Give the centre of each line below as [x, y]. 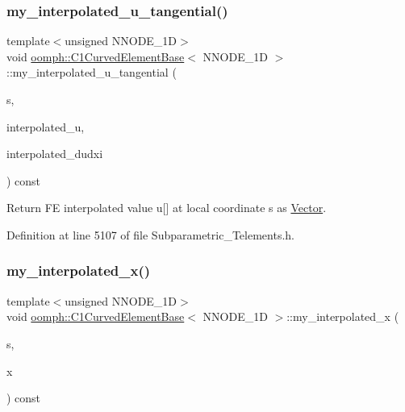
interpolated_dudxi [55, 154]
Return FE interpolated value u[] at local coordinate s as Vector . [167, 208]
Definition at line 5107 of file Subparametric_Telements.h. [150, 234]
